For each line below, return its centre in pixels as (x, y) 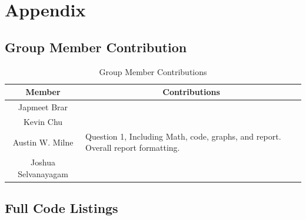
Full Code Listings (61, 208)
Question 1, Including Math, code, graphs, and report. (183, 136)
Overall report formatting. (133, 148)
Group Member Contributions (153, 71)
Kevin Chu (43, 121)
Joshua (43, 162)
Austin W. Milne (43, 142)
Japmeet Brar (43, 107)
